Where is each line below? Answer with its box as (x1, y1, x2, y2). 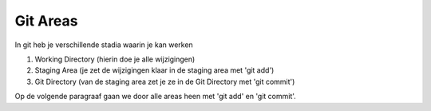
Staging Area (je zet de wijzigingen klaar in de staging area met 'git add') (34, 65, 275, 75)
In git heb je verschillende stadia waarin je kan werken (14, 40, 193, 50)
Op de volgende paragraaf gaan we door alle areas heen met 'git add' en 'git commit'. (14, 92, 297, 101)
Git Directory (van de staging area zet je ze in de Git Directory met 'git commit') (34, 77, 295, 86)
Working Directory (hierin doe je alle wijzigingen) (34, 54, 196, 64)
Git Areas (14, 12, 78, 30)
